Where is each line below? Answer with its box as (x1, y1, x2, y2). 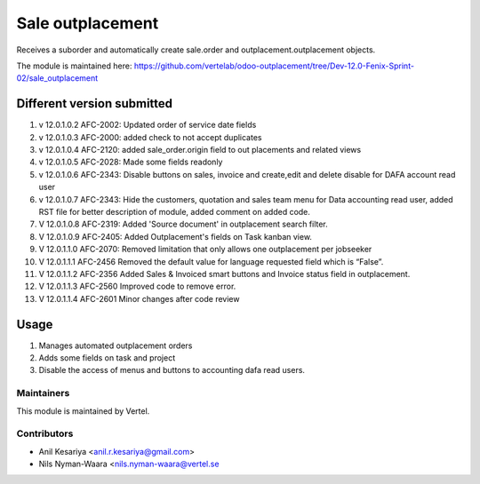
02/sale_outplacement (16, 73, 99, 83)
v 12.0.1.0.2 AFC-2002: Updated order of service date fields (38, 120, 257, 131)
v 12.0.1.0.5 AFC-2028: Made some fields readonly (38, 156, 223, 168)
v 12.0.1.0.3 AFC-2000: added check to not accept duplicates (38, 131, 262, 142)
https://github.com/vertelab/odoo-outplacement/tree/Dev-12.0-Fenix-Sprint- (133, 60, 415, 71)
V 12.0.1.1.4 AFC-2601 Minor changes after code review (38, 293, 240, 304)
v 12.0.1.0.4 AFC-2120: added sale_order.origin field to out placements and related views (38, 145, 362, 155)
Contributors (16, 427, 74, 440)
